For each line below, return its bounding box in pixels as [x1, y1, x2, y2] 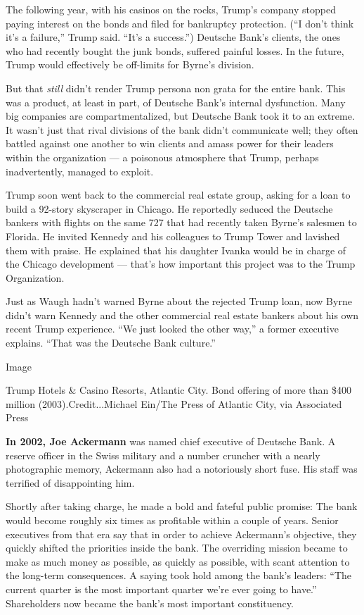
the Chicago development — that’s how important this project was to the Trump [6, 256, 356, 271]
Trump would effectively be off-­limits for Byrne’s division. [6, 57, 254, 72]
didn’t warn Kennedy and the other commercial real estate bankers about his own [6, 307, 359, 322]
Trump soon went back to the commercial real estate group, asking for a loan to [6, 187, 351, 202]
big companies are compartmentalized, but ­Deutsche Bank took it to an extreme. [6, 108, 355, 123]
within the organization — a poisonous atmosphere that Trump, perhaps [6, 149, 319, 164]
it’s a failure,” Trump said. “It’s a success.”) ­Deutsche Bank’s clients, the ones [6, 30, 341, 44]
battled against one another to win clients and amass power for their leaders [6, 136, 334, 151]
